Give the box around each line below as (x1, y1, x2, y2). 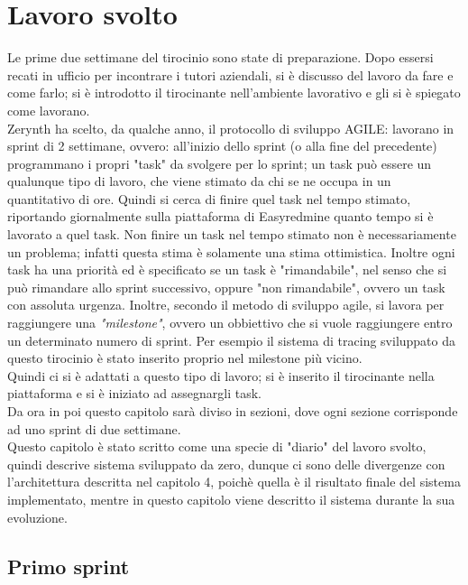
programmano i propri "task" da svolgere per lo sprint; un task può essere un (7, 153, 432, 172)
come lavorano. (7, 100, 90, 119)
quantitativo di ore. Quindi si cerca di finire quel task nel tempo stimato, (7, 189, 411, 208)
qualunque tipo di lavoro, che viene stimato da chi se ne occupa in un (7, 172, 391, 190)
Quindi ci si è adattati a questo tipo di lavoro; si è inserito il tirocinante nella (7, 366, 435, 385)
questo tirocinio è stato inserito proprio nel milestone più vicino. (7, 348, 362, 367)
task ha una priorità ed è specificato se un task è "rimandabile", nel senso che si (7, 260, 447, 279)
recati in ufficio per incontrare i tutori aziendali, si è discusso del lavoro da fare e (7, 65, 454, 84)
